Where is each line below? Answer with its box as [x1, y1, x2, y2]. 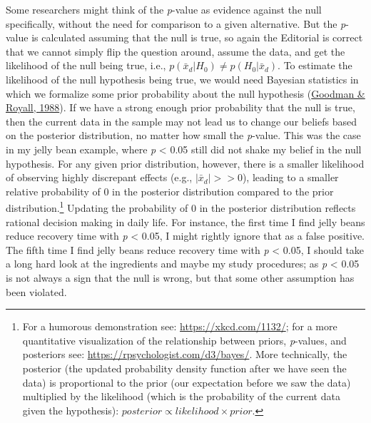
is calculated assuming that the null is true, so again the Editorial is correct [31, 30, 363, 45]
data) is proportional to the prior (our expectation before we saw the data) [22, 374, 351, 389]
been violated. [6, 284, 67, 299]
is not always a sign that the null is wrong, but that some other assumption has [6, 270, 355, 285]
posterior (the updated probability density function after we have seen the [22, 360, 347, 375]
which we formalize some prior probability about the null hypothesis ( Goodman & [6, 86, 365, 101]
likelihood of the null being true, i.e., [6, 58, 166, 73]
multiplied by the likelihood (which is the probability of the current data [22, 389, 340, 404]
